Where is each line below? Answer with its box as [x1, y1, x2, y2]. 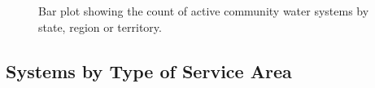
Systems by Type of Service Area [6, 58, 292, 83]
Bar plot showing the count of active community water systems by [38, 2, 369, 19]
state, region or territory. [38, 18, 162, 35]
